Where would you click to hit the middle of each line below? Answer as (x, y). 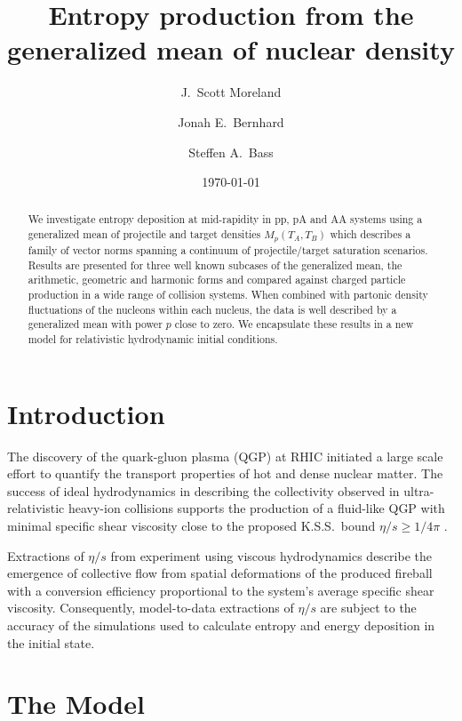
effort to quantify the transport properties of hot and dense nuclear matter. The (225, 473)
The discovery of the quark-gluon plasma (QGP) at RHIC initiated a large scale (225, 456)
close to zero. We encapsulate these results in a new (294, 324)
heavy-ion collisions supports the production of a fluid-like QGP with (256, 508)
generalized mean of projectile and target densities (144, 234)
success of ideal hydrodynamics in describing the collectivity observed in (203, 490)
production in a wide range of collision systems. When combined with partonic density (228, 295)
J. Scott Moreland (231, 92)
